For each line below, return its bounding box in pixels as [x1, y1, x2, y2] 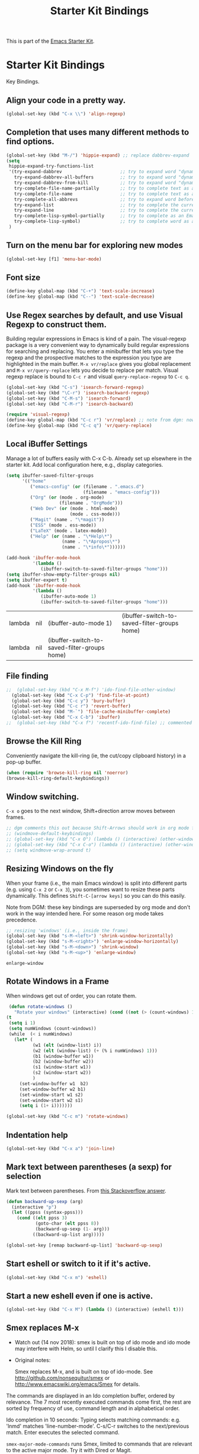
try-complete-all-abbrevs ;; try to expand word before [14, 196, 195, 202]
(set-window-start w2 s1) [19, 1097, 84, 1104]
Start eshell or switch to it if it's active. [6, 1259, 151, 1269]
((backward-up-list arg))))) [32, 1232, 105, 1238]
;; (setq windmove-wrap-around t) [6, 847, 92, 853]
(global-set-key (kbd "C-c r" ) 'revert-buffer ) [11, 703, 131, 709]
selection [6, 1171, 41, 1181]
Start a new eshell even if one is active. [6, 1291, 153, 1301]
